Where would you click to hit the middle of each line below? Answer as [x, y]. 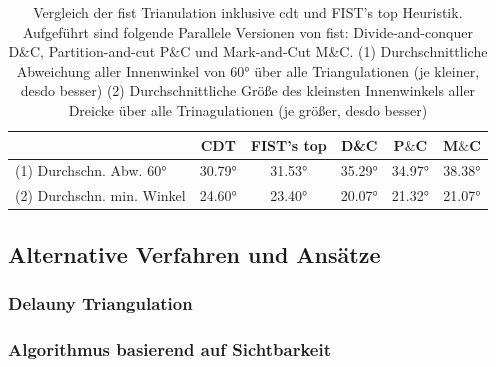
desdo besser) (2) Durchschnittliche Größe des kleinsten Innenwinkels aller [248, 90]
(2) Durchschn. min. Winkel [100, 195]
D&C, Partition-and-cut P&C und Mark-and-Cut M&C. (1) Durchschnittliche [248, 51]
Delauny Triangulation [100, 303]
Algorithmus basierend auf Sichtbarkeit [169, 348]
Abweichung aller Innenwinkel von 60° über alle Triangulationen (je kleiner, [248, 70]
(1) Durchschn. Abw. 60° [91, 170]
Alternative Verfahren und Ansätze [194, 253]
